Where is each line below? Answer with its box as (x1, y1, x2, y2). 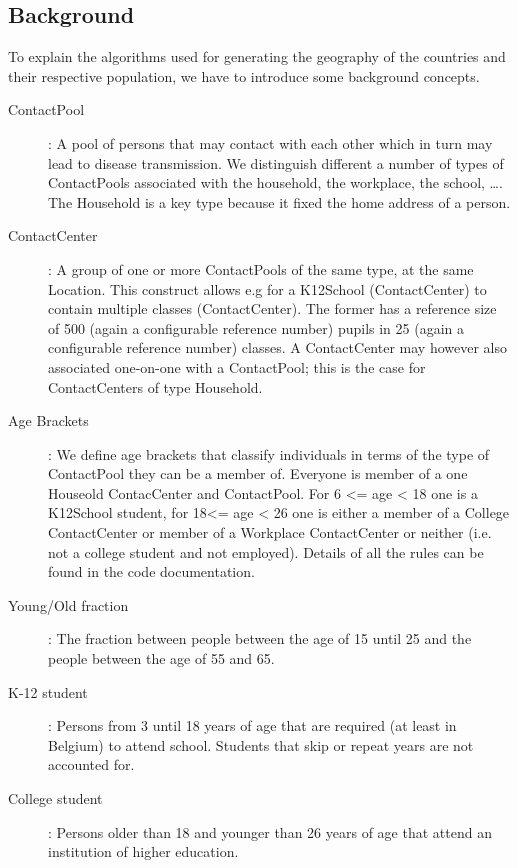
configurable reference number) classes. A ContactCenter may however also (48, 337, 507, 358)
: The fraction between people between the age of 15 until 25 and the (48, 628, 472, 649)
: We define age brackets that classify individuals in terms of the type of (48, 443, 490, 464)
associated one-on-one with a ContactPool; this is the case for (48, 356, 426, 377)
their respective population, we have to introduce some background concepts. (8, 65, 480, 86)
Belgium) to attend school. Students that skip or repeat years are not (48, 734, 474, 755)
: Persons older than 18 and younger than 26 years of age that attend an (48, 821, 492, 842)
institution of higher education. (48, 841, 239, 862)
